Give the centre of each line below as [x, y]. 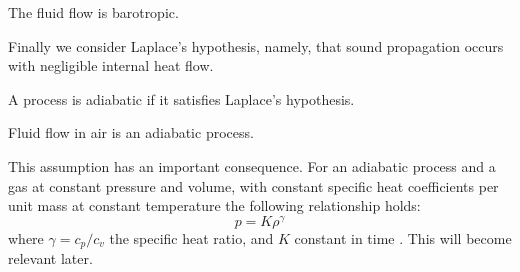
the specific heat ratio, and [191, 237]
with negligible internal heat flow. [111, 65]
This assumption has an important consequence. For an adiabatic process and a [252, 165]
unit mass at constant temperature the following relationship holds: [214, 205]
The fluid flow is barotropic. [93, 12]
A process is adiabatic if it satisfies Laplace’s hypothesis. [181, 98]
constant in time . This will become [403, 237]
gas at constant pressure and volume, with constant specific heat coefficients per [253, 185]
